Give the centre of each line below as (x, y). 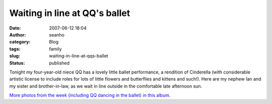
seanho (57, 34)
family (55, 49)
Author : (18, 34)
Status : (17, 63)
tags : (15, 49)
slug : (15, 56)
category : (20, 42)
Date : (15, 28)
